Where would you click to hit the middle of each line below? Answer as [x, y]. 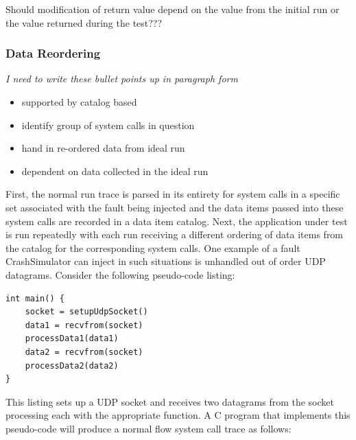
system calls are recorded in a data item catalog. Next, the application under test [177, 221]
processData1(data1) [72, 339]
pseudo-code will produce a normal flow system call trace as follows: [149, 428]
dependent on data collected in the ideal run [115, 171]
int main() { [35, 298]
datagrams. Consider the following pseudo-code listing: [120, 274]
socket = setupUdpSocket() [86, 312]
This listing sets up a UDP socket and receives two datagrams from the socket [170, 401]
